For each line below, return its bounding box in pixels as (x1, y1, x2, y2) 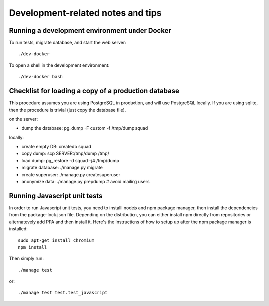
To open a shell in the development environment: (9, 62, 110, 68)
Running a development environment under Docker (9, 26, 171, 35)
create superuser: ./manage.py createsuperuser (21, 171, 121, 177)
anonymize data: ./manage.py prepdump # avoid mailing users (21, 179, 150, 185)
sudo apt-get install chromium (18, 237, 95, 243)
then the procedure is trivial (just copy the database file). (9, 107, 126, 113)
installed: (9, 226, 28, 232)
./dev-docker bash (18, 74, 63, 80)
